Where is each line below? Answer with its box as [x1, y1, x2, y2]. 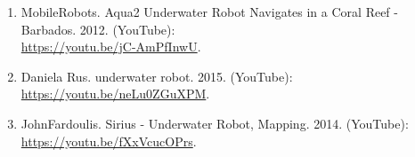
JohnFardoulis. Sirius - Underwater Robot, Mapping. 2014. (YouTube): [20, 114, 409, 132]
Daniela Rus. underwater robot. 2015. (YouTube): [20, 67, 293, 85]
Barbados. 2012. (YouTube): [20, 20, 175, 38]
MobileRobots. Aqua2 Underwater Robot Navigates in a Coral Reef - [20, 3, 398, 20]
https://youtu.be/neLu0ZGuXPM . [20, 84, 210, 103]
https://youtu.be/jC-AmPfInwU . [20, 37, 201, 56]
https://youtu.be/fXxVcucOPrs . [20, 131, 197, 150]
